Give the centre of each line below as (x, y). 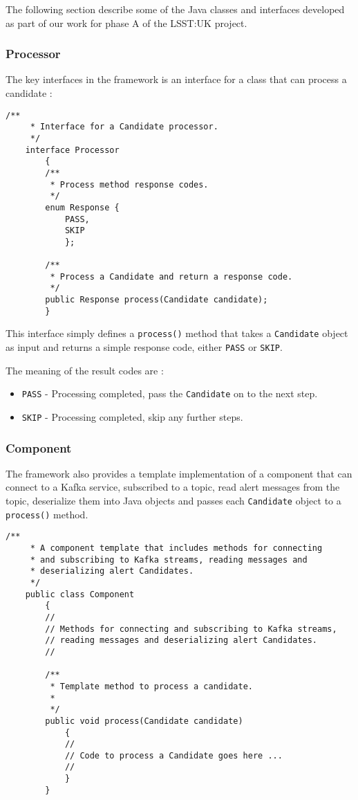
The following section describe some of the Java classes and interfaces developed (175, 9)
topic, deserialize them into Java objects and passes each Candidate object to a (173, 501)
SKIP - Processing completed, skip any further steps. (132, 416)
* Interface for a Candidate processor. (124, 127)
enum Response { (82, 207)
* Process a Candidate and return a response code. (171, 276)
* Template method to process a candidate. (151, 686)
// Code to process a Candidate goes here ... (173, 755)
